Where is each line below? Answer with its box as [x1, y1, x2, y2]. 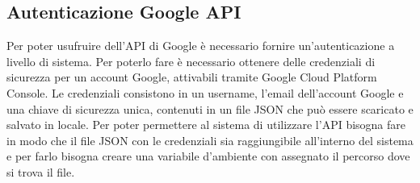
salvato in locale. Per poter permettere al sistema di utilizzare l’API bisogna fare [6, 116, 406, 133]
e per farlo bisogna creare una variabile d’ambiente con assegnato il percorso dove [6, 148, 410, 164]
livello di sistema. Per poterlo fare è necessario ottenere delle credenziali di [6, 52, 376, 69]
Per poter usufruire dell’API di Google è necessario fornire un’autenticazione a [6, 37, 395, 54]
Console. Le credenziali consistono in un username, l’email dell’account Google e [6, 84, 404, 101]
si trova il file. [6, 163, 75, 180]
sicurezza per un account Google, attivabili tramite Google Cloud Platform [6, 69, 377, 85]
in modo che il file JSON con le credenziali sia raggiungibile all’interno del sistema [6, 131, 414, 148]
